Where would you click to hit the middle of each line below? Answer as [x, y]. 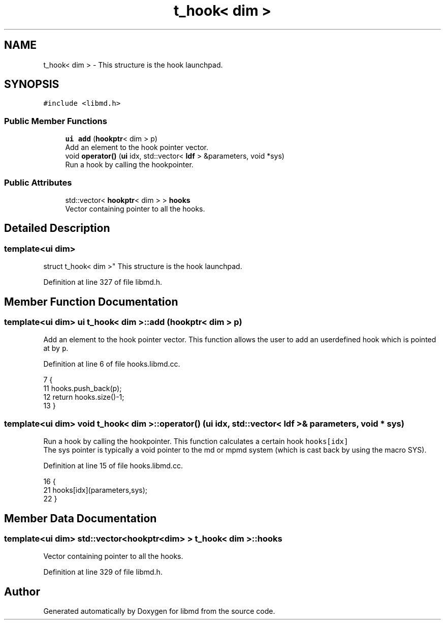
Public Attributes [38, 182]
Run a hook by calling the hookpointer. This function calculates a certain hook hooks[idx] [196, 441]
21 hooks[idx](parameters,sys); [96, 490]
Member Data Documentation [81, 518]
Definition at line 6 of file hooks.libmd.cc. [112, 364]
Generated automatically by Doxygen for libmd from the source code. [159, 611]
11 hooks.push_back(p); [83, 389]
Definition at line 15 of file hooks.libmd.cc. [113, 466]
